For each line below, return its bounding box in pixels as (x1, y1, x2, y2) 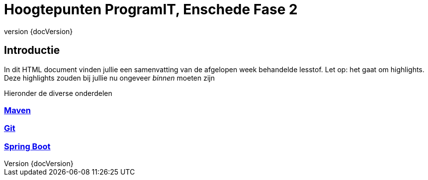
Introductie (4, 44, 60, 57)
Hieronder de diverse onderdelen (4, 89, 112, 97)
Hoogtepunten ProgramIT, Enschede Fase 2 (4, 1, 298, 18)
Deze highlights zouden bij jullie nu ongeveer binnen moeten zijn (4, 73, 215, 82)
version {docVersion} (4, 27, 73, 36)
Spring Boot (4, 141, 51, 151)
